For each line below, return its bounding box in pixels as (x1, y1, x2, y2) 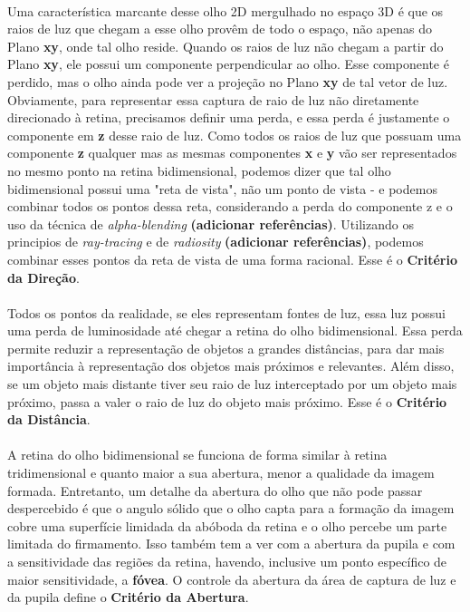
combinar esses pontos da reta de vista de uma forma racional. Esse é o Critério (7, 249, 457, 268)
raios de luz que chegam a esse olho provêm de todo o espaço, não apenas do (7, 19, 432, 38)
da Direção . (7, 267, 80, 287)
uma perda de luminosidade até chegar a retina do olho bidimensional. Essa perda (7, 321, 463, 340)
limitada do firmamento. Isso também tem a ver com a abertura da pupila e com (7, 534, 456, 553)
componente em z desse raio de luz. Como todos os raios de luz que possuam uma (7, 125, 462, 144)
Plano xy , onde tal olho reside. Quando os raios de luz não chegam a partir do (7, 36, 444, 55)
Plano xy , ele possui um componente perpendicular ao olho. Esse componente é (7, 54, 449, 73)
